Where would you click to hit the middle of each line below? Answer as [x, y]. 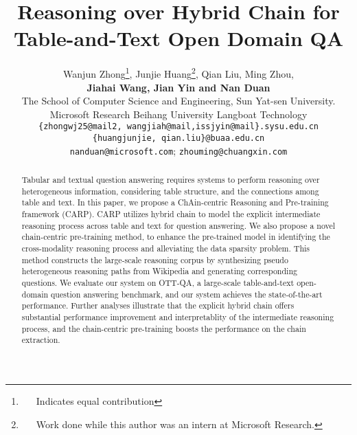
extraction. [41, 340]
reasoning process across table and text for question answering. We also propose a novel [178, 225]
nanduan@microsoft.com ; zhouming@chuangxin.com [178, 150]
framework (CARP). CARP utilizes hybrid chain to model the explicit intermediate [171, 214]
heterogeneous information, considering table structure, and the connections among [170, 191]
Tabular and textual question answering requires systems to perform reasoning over [171, 180]
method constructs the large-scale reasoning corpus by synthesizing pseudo [155, 259]
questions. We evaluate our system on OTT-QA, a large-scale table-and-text [158, 283]
